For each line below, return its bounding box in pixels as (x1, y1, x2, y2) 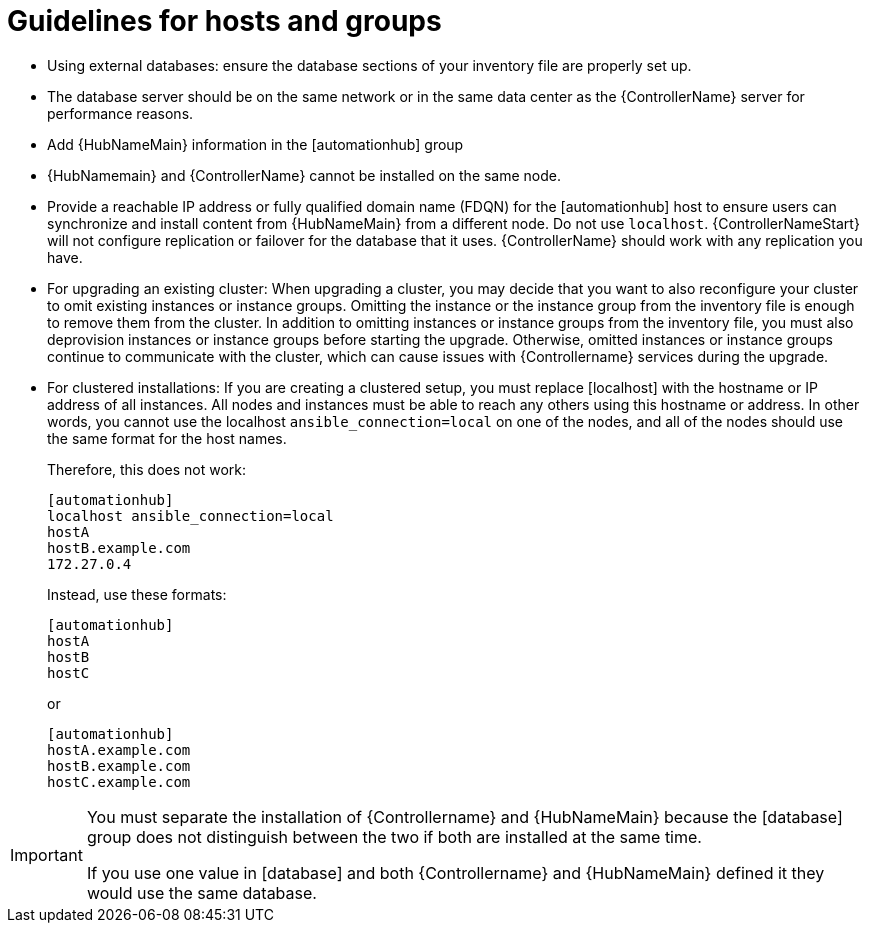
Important (10, 844, 83, 865)
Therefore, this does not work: (47, 460, 247, 478)
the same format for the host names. (47, 429, 287, 447)
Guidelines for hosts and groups (7, 4, 442, 38)
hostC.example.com (47, 773, 191, 790)
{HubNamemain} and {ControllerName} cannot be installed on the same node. (47, 166, 562, 184)
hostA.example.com (47, 741, 191, 758)
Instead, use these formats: (47, 585, 227, 603)
